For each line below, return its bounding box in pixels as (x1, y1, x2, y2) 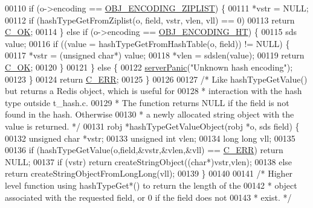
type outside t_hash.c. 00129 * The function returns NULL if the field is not (5, 96, 289, 109)
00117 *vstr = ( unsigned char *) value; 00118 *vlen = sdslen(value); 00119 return (5, 49, 305, 61)
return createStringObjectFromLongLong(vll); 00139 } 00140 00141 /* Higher (5, 167, 293, 180)
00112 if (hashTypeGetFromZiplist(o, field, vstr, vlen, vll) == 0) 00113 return (5, 13, 295, 26)
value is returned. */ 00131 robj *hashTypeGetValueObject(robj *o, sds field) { (5, 119, 300, 132)
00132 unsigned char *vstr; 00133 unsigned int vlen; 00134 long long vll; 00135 (5, 131, 295, 144)
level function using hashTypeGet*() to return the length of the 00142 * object (5, 178, 297, 191)
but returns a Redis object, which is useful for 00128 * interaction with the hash (5, 84, 302, 97)
